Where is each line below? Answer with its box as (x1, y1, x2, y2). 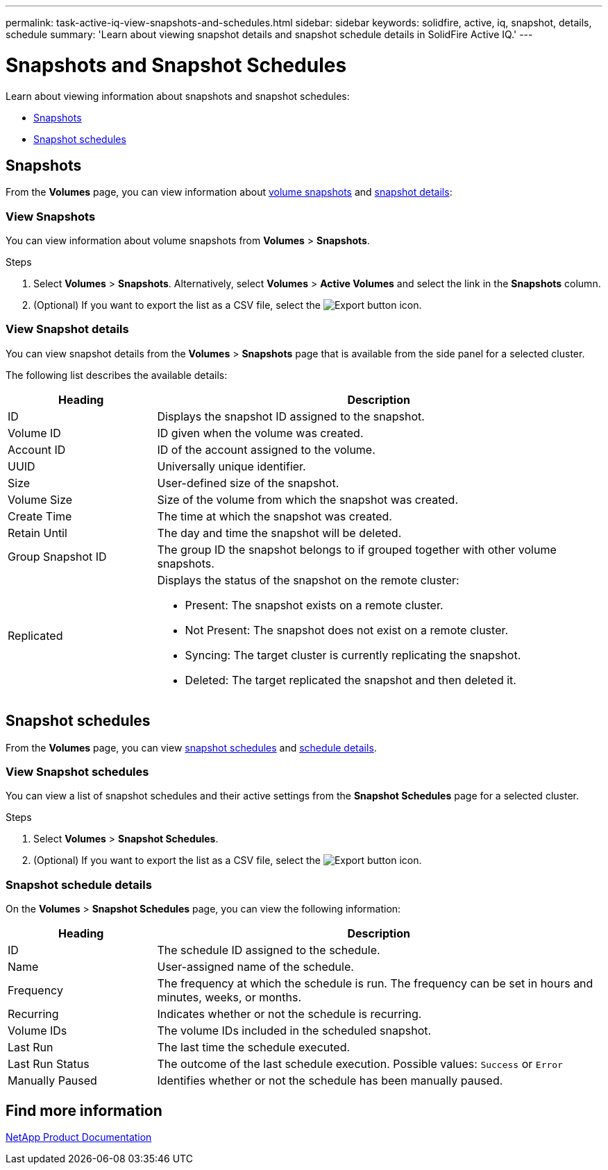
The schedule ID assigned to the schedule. (157, 943, 380, 958)
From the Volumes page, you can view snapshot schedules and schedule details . (6, 741, 377, 754)
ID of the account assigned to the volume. (157, 442, 375, 457)
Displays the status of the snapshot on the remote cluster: (157, 573, 459, 587)
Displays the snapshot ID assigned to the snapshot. (157, 409, 425, 423)
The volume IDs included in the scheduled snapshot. (157, 1024, 432, 1038)
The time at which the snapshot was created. (157, 509, 392, 523)
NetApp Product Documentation (6, 1131, 152, 1144)
